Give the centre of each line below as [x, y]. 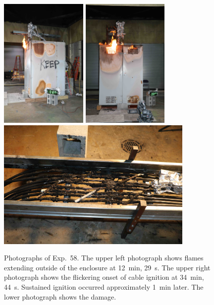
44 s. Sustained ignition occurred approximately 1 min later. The [104, 286]
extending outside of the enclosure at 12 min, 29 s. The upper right [107, 267]
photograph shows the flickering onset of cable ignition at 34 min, [104, 277]
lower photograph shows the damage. [60, 296]
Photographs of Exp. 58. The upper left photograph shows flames [104, 258]
